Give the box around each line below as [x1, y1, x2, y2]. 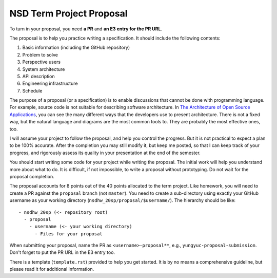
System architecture [22, 66, 65, 72]
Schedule [22, 87, 43, 94]
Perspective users [22, 59, 61, 65]
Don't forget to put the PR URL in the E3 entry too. [9, 249, 115, 255]
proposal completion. [9, 173, 55, 179]
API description [22, 73, 55, 79]
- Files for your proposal [34, 231, 103, 236]
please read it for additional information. [9, 266, 94, 272]
